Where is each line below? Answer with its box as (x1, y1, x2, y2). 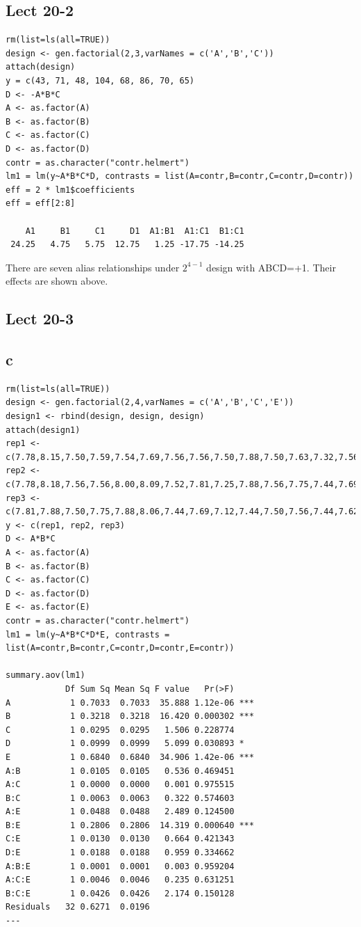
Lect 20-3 (6, 308, 74, 329)
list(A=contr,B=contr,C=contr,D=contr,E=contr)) (6, 643, 235, 653)
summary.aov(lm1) (6, 670, 85, 681)
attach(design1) (6, 425, 81, 435)
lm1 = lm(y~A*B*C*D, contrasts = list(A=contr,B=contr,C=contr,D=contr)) (6, 171, 354, 182)
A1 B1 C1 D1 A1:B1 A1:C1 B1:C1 (25, 225, 244, 236)
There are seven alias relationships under (6, 260, 180, 274)
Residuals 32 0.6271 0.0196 (6, 902, 150, 912)
